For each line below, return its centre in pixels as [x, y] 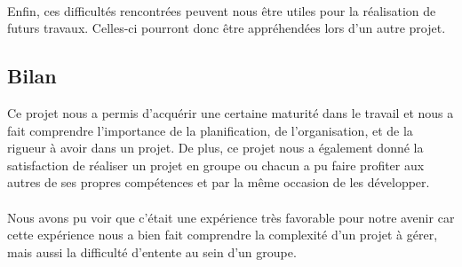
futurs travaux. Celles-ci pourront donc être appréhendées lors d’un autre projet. [227, 28]
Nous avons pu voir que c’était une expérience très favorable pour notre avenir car [231, 217]
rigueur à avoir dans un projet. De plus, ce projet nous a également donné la [215, 148]
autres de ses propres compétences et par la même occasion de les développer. [219, 182]
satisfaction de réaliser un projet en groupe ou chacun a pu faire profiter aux [216, 165]
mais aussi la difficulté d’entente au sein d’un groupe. [152, 251]
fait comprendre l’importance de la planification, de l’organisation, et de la [210, 130]
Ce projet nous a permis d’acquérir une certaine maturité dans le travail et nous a [231, 112]
